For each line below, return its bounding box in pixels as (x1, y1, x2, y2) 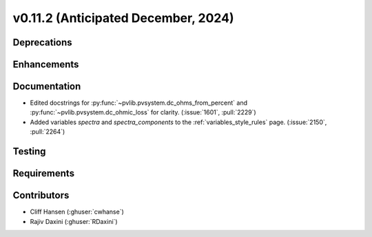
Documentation (12, 81, 81, 92)
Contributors (12, 189, 70, 201)
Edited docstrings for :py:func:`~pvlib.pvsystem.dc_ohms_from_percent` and (30, 99, 248, 107)
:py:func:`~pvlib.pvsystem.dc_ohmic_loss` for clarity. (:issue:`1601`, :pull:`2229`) (30, 108, 256, 116)
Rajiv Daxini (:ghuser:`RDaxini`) (30, 217, 118, 225)
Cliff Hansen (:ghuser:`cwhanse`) (30, 207, 124, 216)
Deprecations (12, 37, 72, 48)
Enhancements (12, 59, 79, 70)
